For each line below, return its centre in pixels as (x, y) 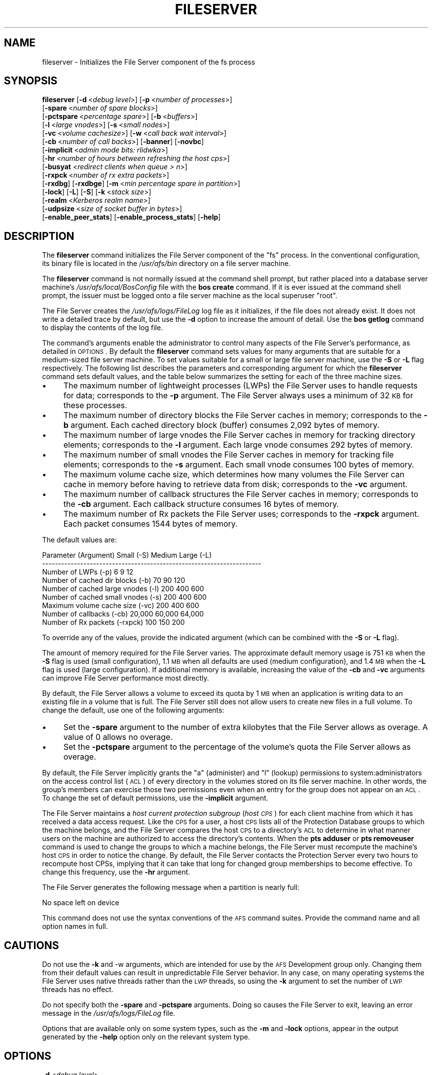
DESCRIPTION (39, 236)
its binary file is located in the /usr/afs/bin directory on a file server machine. (166, 264)
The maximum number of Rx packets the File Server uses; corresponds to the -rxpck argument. (241, 514)
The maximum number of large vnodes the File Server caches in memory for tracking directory (239, 435)
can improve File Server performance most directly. (126, 678)
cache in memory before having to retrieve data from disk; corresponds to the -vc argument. (235, 484)
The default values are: (79, 540)
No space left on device (81, 903)
